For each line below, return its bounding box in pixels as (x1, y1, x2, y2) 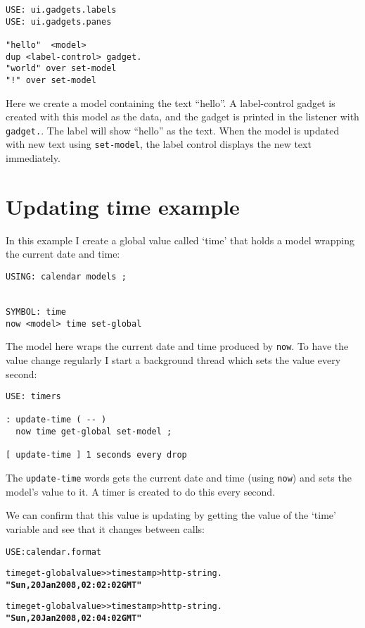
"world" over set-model (6, 63, 117, 74)
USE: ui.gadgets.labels (6, 5, 117, 15)
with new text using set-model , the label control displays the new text (6, 137, 312, 151)
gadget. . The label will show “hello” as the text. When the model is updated (6, 123, 340, 137)
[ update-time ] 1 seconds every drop (6, 450, 187, 460)
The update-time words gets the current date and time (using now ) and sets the (6, 470, 352, 485)
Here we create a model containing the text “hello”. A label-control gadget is (6, 95, 335, 110)
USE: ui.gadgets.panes (6, 16, 112, 27)
